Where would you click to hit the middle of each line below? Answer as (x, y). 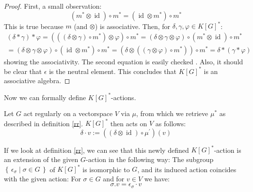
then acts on (129, 123)
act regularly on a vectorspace (68, 113)
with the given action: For (42, 178)
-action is (228, 150)
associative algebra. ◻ (37, 81)
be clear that (23, 71)
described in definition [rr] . (44, 123)
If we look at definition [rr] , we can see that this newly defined (96, 150)
